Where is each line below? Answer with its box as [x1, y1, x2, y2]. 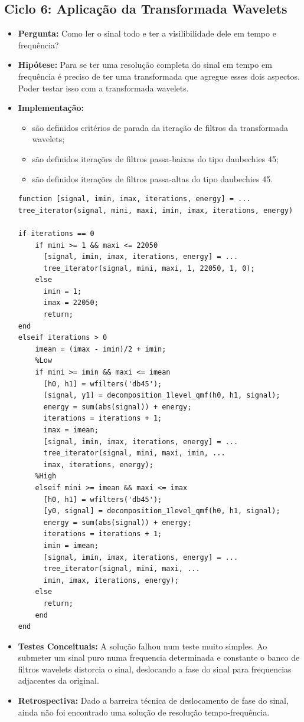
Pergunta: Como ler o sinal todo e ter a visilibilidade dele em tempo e [18, 27, 276, 40]
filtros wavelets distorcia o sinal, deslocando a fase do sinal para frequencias [18, 662, 292, 675]
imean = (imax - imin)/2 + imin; [35, 344, 166, 353]
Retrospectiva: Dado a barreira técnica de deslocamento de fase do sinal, [18, 694, 289, 707]
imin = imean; [43, 541, 99, 550]
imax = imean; [43, 426, 99, 435]
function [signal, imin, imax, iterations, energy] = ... [18, 195, 251, 204]
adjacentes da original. [18, 674, 99, 687]
